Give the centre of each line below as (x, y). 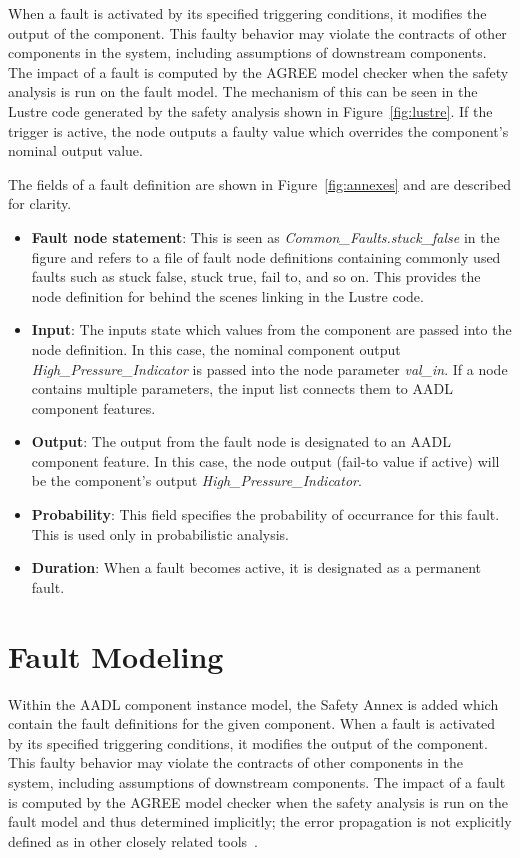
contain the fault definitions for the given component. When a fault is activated (252, 723)
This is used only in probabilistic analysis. (160, 533)
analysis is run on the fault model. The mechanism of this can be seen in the (243, 91)
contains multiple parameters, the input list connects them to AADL (242, 388)
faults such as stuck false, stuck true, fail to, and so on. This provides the (256, 276)
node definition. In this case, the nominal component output (216, 348)
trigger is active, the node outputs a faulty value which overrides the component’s (258, 130)
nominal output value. (75, 150)
